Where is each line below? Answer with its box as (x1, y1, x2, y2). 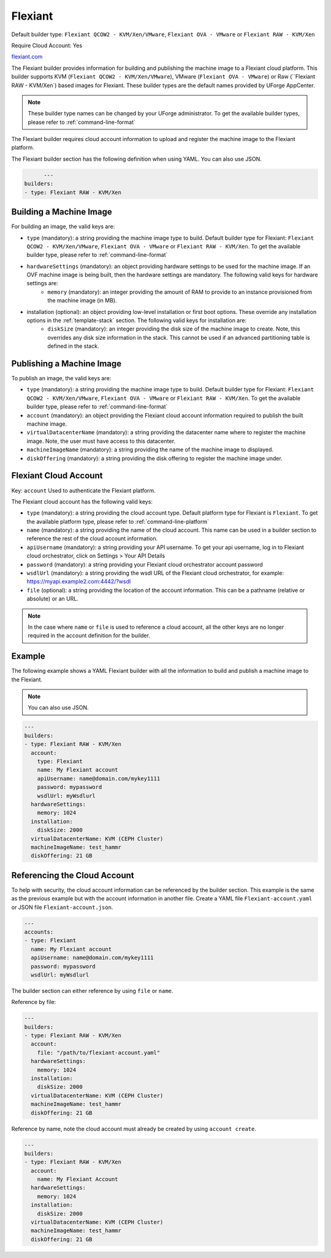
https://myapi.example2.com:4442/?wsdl (26, 578, 131, 585)
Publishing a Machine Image (11, 359, 122, 369)
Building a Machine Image (11, 207, 113, 217)
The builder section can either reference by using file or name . (11, 987, 173, 994)
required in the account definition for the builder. (28, 632, 150, 639)
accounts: (24, 928, 54, 935)
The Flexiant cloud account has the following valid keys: (11, 497, 153, 505)
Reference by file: (11, 999, 56, 1006)
